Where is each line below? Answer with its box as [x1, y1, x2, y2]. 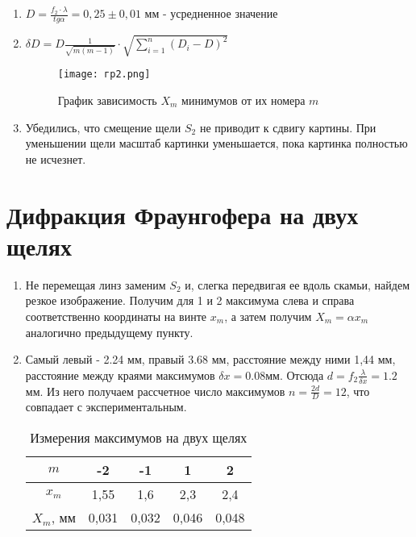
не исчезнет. [25, 150, 86, 167]
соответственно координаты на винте [25, 307, 207, 324]
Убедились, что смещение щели [25, 119, 181, 135]
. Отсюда [279, 366, 324, 383]
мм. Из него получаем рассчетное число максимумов [25, 382, 285, 399]
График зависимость [57, 92, 157, 109]
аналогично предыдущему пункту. [25, 323, 193, 340]
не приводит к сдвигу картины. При [199, 119, 376, 135]
